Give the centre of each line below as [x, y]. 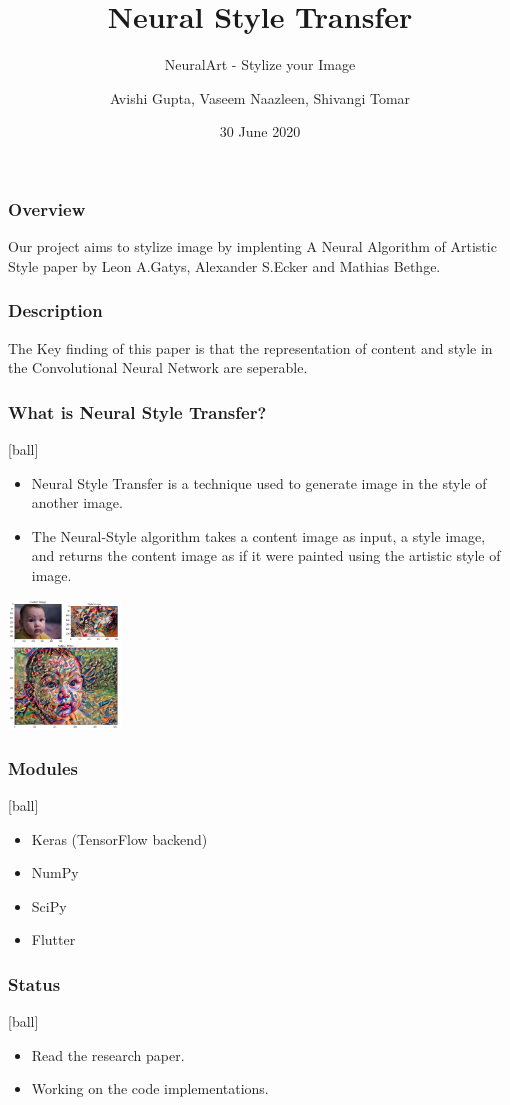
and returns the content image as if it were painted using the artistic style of [266, 555]
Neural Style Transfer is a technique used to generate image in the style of [259, 482]
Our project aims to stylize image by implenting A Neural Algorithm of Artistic [252, 246]
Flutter [53, 939]
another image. [77, 502]
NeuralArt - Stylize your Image [260, 64]
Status [34, 983]
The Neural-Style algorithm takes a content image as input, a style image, [258, 535]
